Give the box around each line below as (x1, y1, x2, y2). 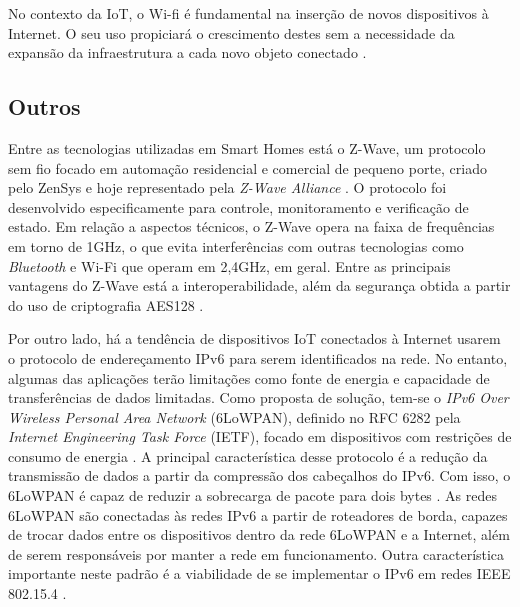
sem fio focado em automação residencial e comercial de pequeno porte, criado (8, 157, 487, 178)
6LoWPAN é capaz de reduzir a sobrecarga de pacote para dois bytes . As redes (8, 485, 498, 506)
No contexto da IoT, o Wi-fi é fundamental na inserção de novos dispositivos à (8, 3, 489, 23)
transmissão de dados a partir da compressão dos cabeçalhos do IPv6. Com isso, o (8, 465, 511, 486)
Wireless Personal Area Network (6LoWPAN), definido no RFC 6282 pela (8, 406, 461, 427)
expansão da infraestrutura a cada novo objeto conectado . (8, 42, 367, 63)
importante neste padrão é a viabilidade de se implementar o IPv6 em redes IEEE (8, 563, 511, 584)
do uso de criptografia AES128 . (8, 294, 204, 315)
